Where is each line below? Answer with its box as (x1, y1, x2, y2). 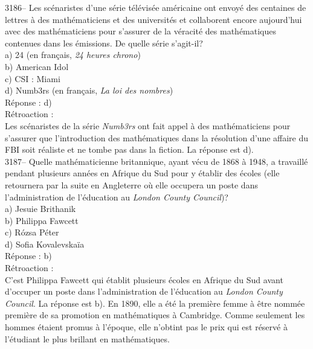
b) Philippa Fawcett (5, 214, 79, 226)
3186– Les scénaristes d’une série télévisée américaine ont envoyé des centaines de (5, 1, 306, 13)
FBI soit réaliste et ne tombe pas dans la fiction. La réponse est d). (5, 143, 254, 156)
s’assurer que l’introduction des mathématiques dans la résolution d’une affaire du (5, 131, 309, 144)
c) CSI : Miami (5, 72, 60, 85)
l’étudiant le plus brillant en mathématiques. (5, 332, 170, 345)
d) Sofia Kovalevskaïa (5, 237, 85, 250)
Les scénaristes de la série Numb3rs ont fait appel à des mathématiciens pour (5, 119, 291, 132)
